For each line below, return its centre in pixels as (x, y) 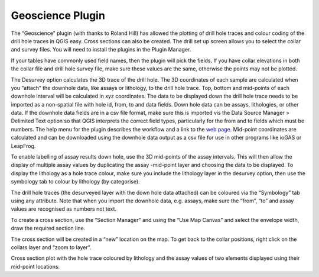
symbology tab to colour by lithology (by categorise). (75, 182)
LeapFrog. (23, 146)
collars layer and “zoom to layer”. (51, 247)
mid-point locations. (35, 266)
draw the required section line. (48, 228)
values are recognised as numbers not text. (64, 209)
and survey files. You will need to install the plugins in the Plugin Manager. (101, 50)
